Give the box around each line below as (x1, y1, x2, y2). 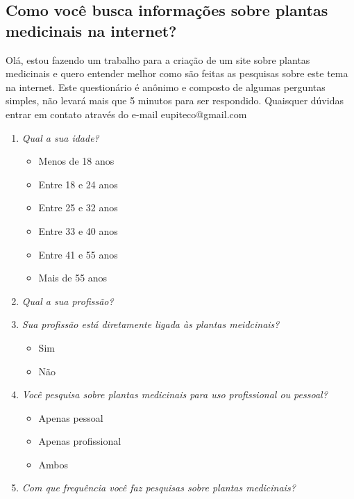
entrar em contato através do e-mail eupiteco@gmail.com (6, 106, 247, 121)
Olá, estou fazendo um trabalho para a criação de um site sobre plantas (6, 52, 310, 67)
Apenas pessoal (38, 410, 103, 425)
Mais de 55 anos (38, 270, 108, 285)
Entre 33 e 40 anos (38, 223, 118, 238)
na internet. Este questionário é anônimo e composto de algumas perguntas (6, 79, 326, 94)
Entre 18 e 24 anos (38, 177, 118, 191)
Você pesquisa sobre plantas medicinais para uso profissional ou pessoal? (22, 387, 328, 402)
